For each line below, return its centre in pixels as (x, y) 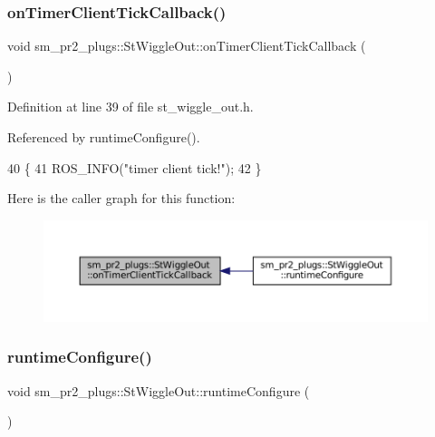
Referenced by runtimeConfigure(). (104, 137)
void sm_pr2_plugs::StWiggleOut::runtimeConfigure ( (159, 390)
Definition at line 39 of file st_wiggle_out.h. (130, 107)
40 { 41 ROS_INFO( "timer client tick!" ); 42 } (135, 167)
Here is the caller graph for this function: (121, 198)
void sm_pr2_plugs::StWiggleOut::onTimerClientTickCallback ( (187, 46)
